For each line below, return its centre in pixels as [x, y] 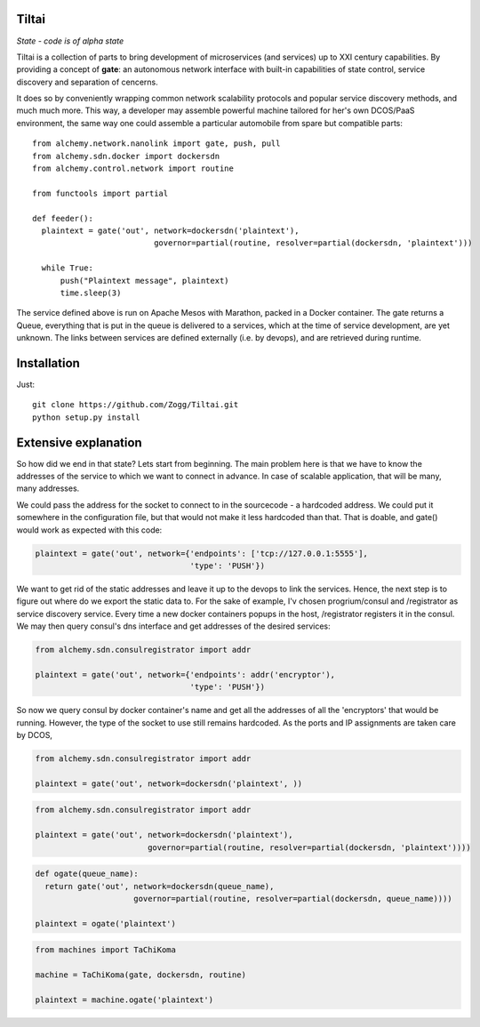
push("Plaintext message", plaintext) [145, 281]
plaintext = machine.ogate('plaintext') [124, 999]
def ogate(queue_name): [87, 874]
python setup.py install [86, 417]
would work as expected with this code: [89, 530]
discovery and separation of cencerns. [88, 82]
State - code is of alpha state [70, 41]
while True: [67, 268]
